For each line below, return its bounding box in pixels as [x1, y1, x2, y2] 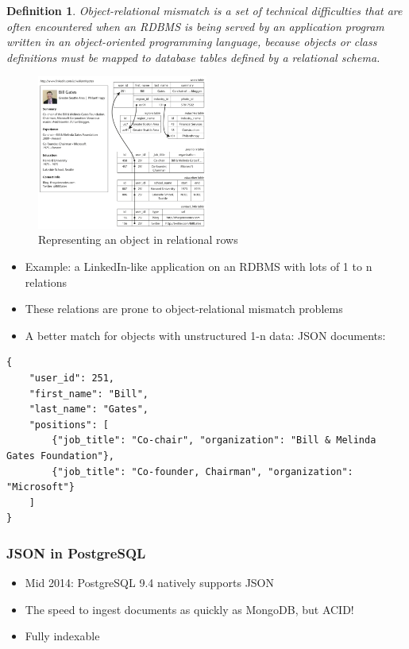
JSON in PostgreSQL [6, 543, 146, 562]
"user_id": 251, [29, 372, 115, 384]
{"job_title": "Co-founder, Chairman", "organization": [52, 466, 353, 477]
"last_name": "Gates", [29, 404, 149, 415]
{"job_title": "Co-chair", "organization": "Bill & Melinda [52, 435, 376, 446]
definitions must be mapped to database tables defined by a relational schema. [6, 48, 380, 65]
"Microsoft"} [6, 481, 75, 493]
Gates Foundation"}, [6, 450, 115, 462]
